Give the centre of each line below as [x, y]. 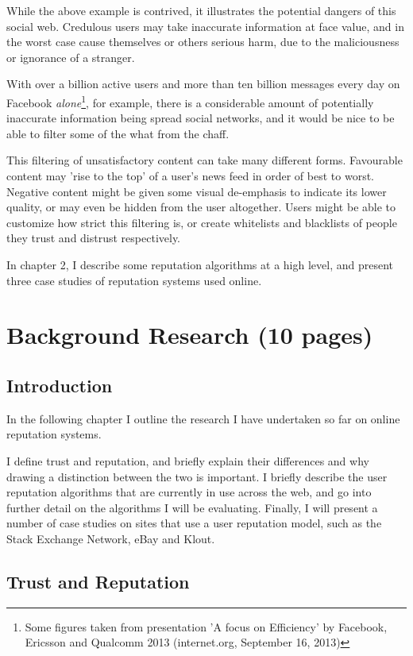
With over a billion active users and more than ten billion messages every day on [203, 84]
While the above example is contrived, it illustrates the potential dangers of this [201, 10]
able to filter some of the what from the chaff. [118, 133]
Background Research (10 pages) [190, 335]
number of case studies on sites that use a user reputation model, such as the [194, 523]
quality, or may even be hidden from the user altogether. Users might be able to [201, 207]
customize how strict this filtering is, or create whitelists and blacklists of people [202, 222]
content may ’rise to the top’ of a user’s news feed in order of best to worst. [190, 176]
